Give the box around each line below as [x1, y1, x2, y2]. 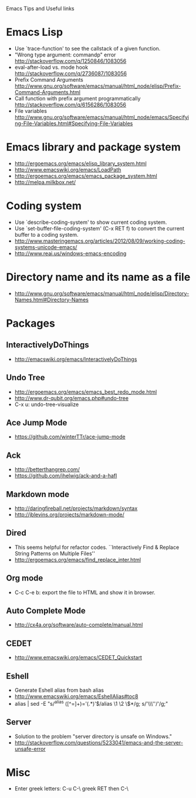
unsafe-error [14, 745, 46, 752]
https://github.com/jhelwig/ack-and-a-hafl [14, 472, 117, 480]
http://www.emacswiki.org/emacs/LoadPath [14, 166, 121, 173]
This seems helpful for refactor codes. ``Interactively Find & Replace [14, 544, 180, 551]
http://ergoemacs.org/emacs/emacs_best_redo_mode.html [14, 388, 157, 395]
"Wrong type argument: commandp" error [14, 51, 116, 58]
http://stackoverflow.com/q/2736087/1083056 [14, 70, 127, 77]
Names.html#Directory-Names [14, 296, 89, 303]
